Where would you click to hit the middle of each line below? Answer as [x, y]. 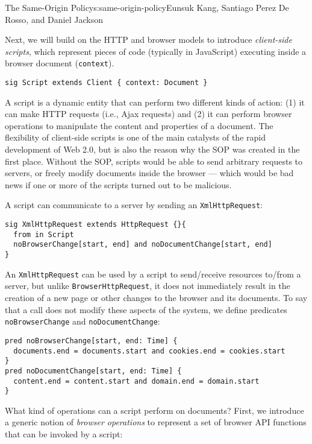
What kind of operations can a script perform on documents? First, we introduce [154, 410]
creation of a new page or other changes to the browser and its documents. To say [156, 298]
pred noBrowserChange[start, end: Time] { [91, 341]
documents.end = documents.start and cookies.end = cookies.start [149, 351]
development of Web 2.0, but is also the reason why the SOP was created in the [152, 149]
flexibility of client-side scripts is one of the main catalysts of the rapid [135, 137]
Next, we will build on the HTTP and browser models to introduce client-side [148, 40]
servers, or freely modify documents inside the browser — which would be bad [149, 173]
